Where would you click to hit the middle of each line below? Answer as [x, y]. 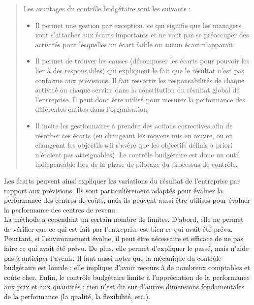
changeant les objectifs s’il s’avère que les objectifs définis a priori [134, 145]
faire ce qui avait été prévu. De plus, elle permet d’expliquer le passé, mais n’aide [127, 248]
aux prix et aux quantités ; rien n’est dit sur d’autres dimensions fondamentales [124, 287]
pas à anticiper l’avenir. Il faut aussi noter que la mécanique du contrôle [113, 258]
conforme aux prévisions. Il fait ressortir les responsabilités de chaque [140, 80]
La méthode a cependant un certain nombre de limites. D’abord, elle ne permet [124, 219]
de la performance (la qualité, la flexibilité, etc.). [77, 296]
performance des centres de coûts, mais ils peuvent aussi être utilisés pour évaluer [127, 200]
